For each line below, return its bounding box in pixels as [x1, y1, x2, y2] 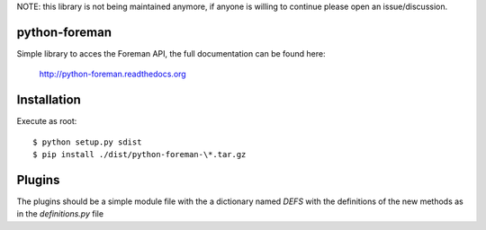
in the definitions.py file [16, 208, 103, 219]
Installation [16, 93, 81, 108]
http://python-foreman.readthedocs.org [39, 68, 186, 80]
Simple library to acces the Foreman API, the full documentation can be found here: [16, 48, 326, 58]
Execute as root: [16, 116, 77, 127]
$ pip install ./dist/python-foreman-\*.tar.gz [32, 149, 247, 159]
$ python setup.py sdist [32, 137, 142, 147]
